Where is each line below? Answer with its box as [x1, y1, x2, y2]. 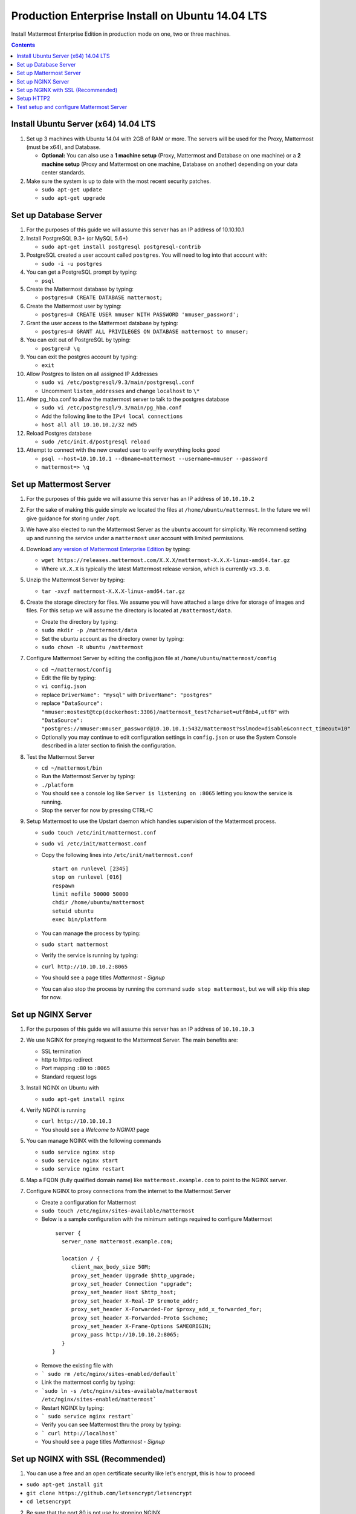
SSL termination [41, 1048, 82, 1055]
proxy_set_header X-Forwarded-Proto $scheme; [71, 1314, 209, 1321]
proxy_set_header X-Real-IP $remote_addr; [71, 1297, 199, 1304]
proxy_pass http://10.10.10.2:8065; [71, 1331, 180, 1338]
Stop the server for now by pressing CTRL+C [41, 806, 154, 814]
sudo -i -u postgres [41, 260, 103, 267]
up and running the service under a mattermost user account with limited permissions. [26, 534, 245, 541]
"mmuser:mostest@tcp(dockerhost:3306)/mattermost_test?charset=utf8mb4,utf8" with [41, 708, 290, 715]
